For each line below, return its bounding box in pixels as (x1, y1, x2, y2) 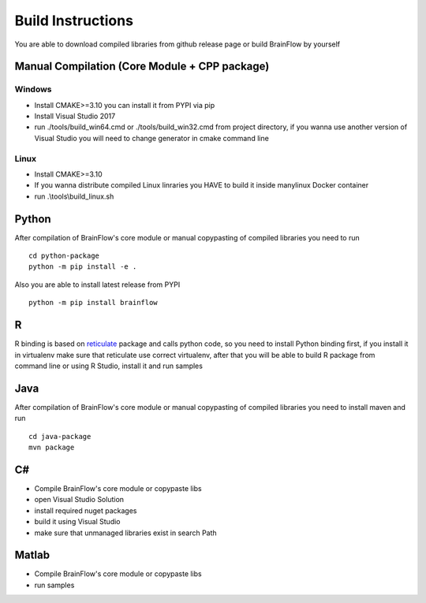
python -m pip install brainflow (28, 298, 158, 307)
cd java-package (28, 432, 92, 441)
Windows (14, 84, 52, 95)
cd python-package (28, 251, 100, 260)
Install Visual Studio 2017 (34, 111, 116, 121)
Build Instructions (14, 12, 134, 29)
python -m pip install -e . (28, 262, 137, 271)
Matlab (14, 549, 50, 562)
